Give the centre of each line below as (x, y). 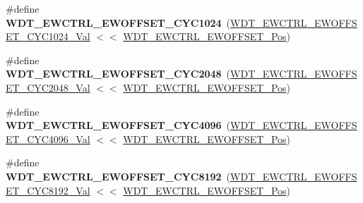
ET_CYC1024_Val (48, 36)
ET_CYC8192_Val (48, 190)
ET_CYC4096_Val (48, 139)
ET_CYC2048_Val (48, 87)
